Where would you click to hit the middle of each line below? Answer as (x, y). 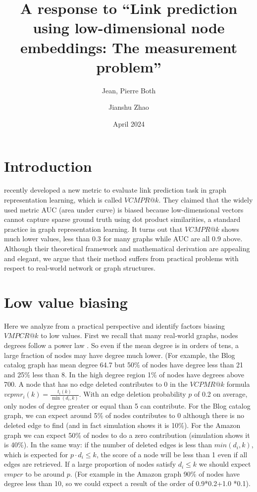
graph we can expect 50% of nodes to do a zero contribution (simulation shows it (127, 435)
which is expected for (36, 454)
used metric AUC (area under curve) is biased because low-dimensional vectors (124, 209)
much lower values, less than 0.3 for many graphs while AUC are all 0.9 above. (123, 239)
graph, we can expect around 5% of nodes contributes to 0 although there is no (124, 415)
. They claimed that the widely (206, 200)
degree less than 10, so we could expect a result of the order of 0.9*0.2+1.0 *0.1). (127, 483)
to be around (45, 473)
